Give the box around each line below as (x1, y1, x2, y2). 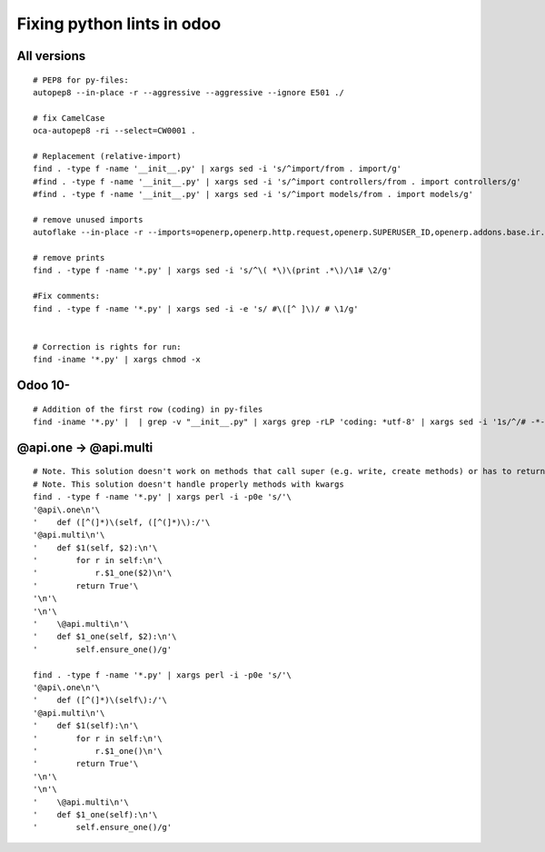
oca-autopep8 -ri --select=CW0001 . (33, 125, 196, 136)
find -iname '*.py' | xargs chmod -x (33, 354, 202, 365)
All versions (16, 48, 86, 64)
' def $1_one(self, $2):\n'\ (33, 631, 177, 642)
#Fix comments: (33, 291, 101, 302)
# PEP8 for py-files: (33, 74, 129, 85)
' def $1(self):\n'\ (33, 720, 139, 731)
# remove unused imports (33, 214, 144, 224)
